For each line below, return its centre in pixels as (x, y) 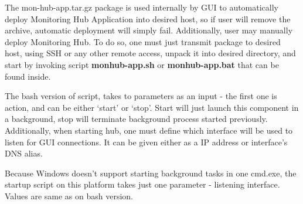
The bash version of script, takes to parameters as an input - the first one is (141, 96)
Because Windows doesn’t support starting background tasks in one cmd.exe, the (151, 173)
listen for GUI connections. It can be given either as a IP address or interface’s (146, 142)
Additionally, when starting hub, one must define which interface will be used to (149, 130)
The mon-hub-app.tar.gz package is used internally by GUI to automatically (142, 7)
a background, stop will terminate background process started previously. (136, 119)
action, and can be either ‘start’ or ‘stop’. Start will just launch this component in (152, 107)
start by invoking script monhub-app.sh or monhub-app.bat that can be (142, 64)
